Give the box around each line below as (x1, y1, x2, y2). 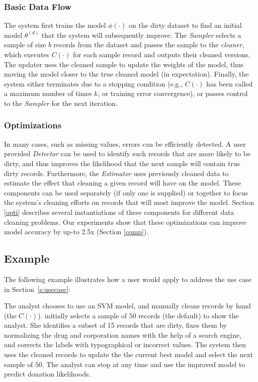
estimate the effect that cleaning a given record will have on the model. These (4, 178, 241, 188)
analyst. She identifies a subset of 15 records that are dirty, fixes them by (4, 320, 227, 330)
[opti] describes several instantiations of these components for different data (4, 206, 234, 217)
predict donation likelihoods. (4, 369, 91, 379)
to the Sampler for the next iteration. (4, 97, 118, 108)
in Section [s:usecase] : (4, 284, 71, 294)
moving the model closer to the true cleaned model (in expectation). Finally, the (4, 69, 249, 79)
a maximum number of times (4, 88, 92, 98)
